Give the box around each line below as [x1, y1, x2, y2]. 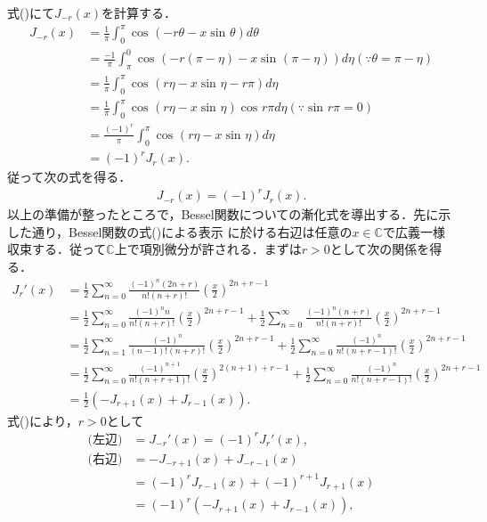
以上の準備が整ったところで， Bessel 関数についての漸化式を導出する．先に [7, 205, 439, 224]
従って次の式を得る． [7, 167, 132, 186]
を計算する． [101, 4, 176, 21]
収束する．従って [7, 240, 107, 258]
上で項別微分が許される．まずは [114, 240, 302, 258]
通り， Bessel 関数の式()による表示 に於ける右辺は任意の [31, 222, 353, 241]
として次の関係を [329, 240, 430, 258]
